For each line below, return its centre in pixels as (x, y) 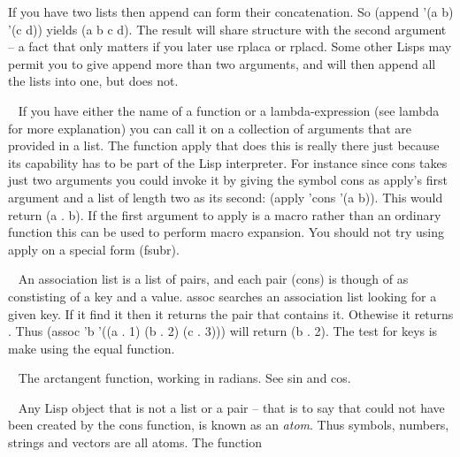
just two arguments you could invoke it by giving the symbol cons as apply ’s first (228, 180)
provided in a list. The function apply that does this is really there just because (224, 145)
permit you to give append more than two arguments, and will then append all (222, 63)
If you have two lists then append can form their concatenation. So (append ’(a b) (231, 11)
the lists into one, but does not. (93, 81)
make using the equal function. (92, 348)
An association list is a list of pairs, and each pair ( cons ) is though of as (213, 279)
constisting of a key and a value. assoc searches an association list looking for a (222, 296)
